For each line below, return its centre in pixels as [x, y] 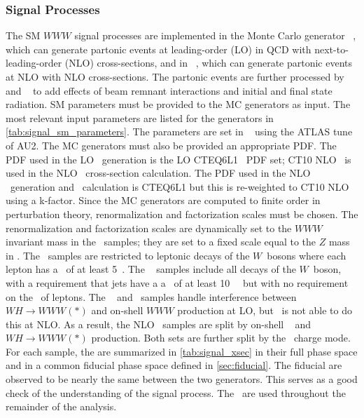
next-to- [331, 49]
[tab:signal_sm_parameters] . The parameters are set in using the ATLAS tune [179, 132]
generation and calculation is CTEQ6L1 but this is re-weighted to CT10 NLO [180, 186]
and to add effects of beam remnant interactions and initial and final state [169, 90]
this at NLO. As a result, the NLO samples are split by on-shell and [159, 324]
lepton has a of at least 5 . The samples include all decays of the [151, 269]
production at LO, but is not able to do [265, 310]
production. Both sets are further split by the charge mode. [221, 338]
